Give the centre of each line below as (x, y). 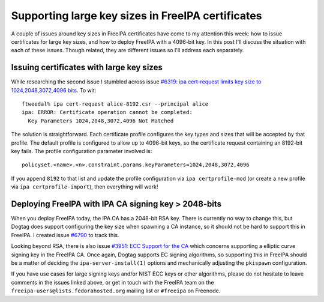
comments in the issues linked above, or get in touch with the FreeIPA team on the (112, 282)
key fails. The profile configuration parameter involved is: (82, 151)
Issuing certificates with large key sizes (87, 68)
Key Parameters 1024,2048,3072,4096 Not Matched (101, 121)
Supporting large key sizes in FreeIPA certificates (136, 16)
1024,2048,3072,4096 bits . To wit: (54, 90)
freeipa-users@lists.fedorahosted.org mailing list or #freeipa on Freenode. (116, 291)
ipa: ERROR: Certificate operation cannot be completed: (107, 112)
